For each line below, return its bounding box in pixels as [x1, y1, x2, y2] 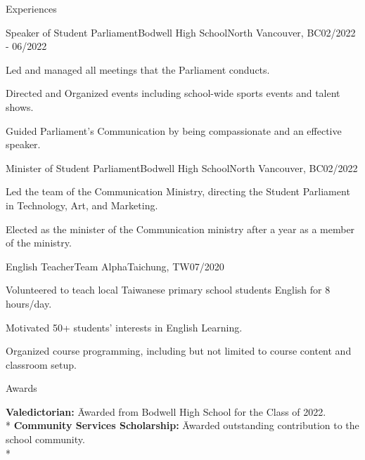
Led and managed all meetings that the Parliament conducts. [6, 62, 270, 77]
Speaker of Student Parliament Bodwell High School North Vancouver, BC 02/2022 [6, 25, 356, 39]
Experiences [6, 1, 57, 15]
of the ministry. [6, 235, 72, 250]
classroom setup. [6, 357, 77, 372]
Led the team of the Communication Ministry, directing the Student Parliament [6, 184, 350, 199]
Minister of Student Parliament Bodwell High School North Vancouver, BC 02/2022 [6, 160, 358, 175]
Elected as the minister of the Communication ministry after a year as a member [6, 221, 355, 236]
